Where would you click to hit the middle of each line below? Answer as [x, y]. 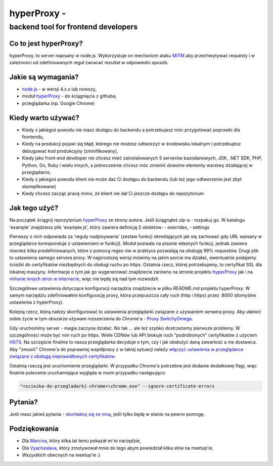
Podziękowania [34, 429]
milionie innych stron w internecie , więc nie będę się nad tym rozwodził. [84, 279]
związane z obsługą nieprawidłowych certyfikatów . [62, 356]
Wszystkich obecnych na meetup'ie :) [61, 455]
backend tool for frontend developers [74, 27]
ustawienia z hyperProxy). [37, 302]
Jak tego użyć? [34, 208]
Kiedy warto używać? [44, 118]
